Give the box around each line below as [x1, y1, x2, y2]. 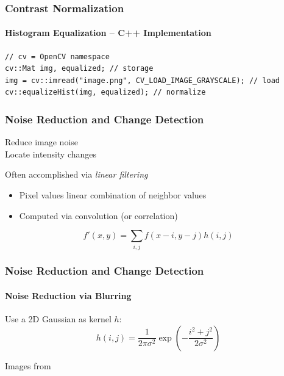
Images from [5, 359, 51, 372]
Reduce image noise [5, 136, 79, 148]
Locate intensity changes [5, 147, 97, 160]
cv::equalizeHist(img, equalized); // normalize [5, 88, 206, 97]
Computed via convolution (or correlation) [19, 209, 178, 222]
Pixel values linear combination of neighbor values [19, 189, 207, 201]
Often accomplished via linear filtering [5, 168, 148, 181]
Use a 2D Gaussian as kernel [5, 313, 112, 325]
